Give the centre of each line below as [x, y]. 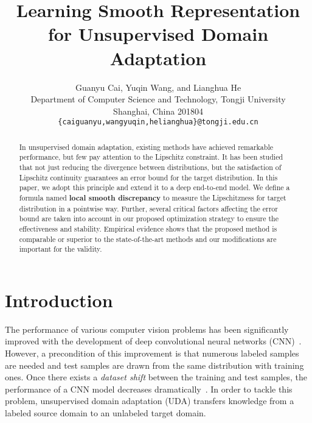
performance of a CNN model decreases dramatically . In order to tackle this [149, 389]
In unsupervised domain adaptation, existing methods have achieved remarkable [146, 147]
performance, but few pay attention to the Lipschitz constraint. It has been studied [151, 157]
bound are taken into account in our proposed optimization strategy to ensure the [149, 219]
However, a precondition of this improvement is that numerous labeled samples [152, 353]
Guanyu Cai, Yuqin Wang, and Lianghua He [158, 87]
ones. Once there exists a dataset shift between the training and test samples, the [156, 377]
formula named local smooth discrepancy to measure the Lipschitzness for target [153, 198]
